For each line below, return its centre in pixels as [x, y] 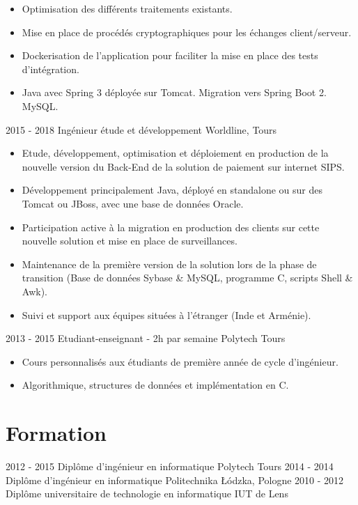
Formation [56, 433]
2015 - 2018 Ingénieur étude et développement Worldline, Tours [141, 129]
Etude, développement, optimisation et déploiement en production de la [175, 153]
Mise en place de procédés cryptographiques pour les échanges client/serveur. [187, 32]
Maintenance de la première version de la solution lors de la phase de [169, 264]
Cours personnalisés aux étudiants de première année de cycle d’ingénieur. [180, 361]
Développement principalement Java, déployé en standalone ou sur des [172, 190]
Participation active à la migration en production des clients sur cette [171, 227]
